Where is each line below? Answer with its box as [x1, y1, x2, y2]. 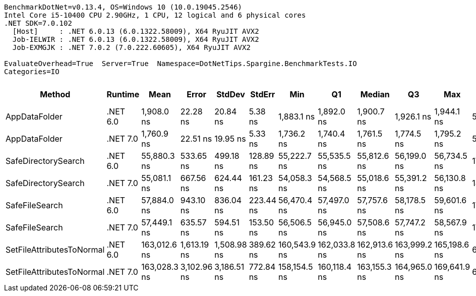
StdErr [250, 89, 275, 99]
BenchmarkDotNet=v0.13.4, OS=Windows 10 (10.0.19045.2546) [4, 3, 243, 11]
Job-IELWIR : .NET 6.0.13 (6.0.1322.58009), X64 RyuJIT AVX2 [12, 35, 259, 43]
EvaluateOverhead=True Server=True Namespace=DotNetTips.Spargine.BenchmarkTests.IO [4, 60, 357, 68]
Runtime [106, 89, 140, 99]
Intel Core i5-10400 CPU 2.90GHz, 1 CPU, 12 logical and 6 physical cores [4, 11, 306, 19]
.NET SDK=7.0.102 [4, 19, 72, 27]
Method [40, 89, 71, 99]
